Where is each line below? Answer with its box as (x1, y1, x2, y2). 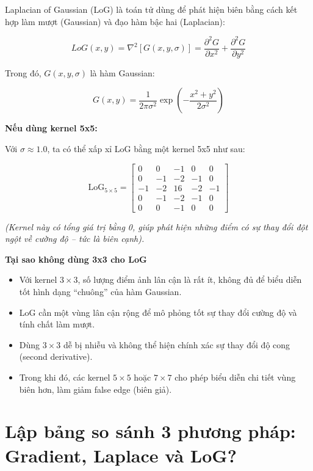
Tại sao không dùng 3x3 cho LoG (5, 252, 147, 265)
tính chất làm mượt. (19, 318, 95, 330)
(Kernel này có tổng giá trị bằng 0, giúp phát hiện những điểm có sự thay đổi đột (5, 220, 308, 233)
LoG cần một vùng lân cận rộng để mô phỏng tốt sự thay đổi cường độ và (19, 305, 297, 318)
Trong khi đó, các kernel (19, 371, 110, 384)
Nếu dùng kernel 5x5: (5, 122, 98, 134)
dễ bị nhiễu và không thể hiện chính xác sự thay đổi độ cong (63, 338, 290, 351)
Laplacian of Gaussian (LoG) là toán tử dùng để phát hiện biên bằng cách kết (5, 3, 298, 15)
